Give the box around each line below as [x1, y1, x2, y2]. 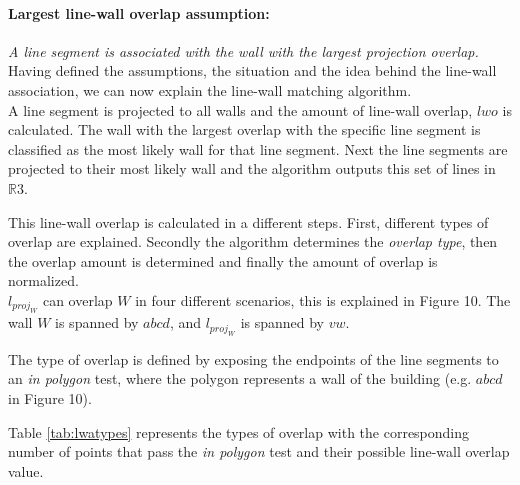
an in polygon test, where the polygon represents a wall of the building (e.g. [8, 368, 472, 389]
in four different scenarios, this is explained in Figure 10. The [135, 289, 511, 310]
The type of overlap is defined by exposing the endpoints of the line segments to [8, 348, 499, 369]
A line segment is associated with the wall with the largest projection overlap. [8, 40, 479, 61]
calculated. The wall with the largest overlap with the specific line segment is [8, 119, 481, 140]
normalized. [8, 270, 79, 291]
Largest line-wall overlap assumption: [8, 2, 270, 23]
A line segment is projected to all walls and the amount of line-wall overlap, [8, 99, 473, 120]
